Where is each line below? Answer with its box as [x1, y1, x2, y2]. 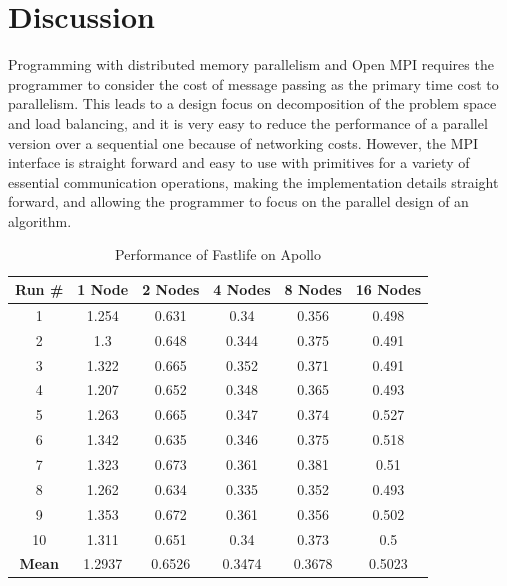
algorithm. [8, 210, 72, 231]
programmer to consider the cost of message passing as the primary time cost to [8, 73, 499, 94]
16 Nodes [355, 279, 422, 300]
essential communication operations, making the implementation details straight [8, 171, 499, 192]
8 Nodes [284, 279, 342, 300]
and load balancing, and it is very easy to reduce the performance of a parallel [8, 112, 488, 133]
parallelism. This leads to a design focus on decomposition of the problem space [8, 93, 497, 114]
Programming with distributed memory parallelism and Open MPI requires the [8, 54, 494, 75]
